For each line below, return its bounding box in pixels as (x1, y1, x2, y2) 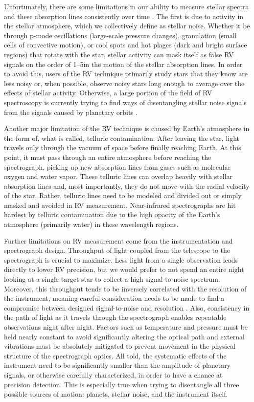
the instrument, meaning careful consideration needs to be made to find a (4, 293, 225, 303)
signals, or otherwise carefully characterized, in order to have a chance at (4, 369, 223, 380)
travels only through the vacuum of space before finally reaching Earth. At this (4, 142, 241, 153)
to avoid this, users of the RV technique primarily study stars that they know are (4, 68, 248, 79)
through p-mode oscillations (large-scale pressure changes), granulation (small (4, 30, 237, 40)
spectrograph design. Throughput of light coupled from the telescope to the (4, 245, 231, 255)
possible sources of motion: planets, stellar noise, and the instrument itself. (4, 389, 228, 399)
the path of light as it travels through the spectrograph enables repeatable (4, 312, 227, 322)
